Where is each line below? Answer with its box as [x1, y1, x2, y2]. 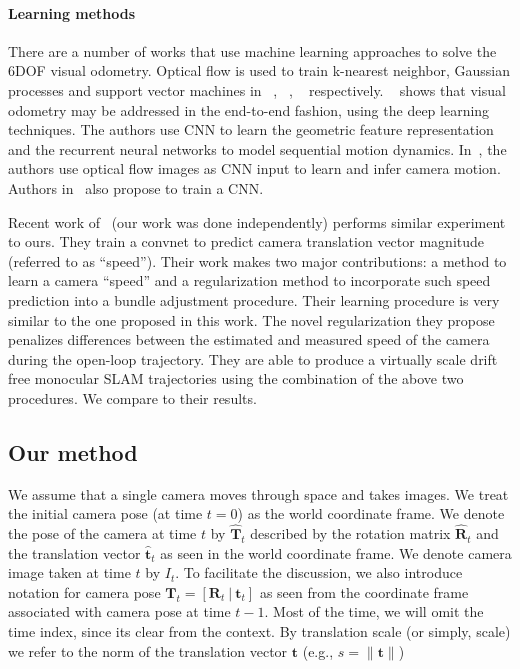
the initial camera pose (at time [8, 503, 203, 524]
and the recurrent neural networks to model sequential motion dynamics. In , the [8, 138, 507, 159]
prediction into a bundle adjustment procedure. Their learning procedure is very [8, 289, 500, 310]
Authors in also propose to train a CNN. [8, 177, 264, 198]
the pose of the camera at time [8, 523, 197, 544]
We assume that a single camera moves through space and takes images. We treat [8, 483, 509, 504]
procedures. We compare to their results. [8, 387, 257, 408]
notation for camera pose [8, 581, 161, 602]
